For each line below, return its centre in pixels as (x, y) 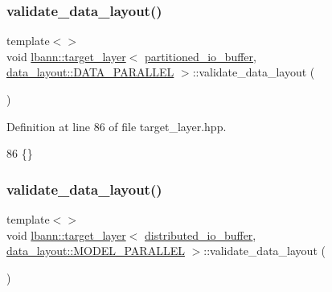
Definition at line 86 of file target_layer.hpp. (117, 126)
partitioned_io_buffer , (201, 56)
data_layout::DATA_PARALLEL (90, 72)
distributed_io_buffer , (201, 234)
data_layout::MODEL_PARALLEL (96, 251)
